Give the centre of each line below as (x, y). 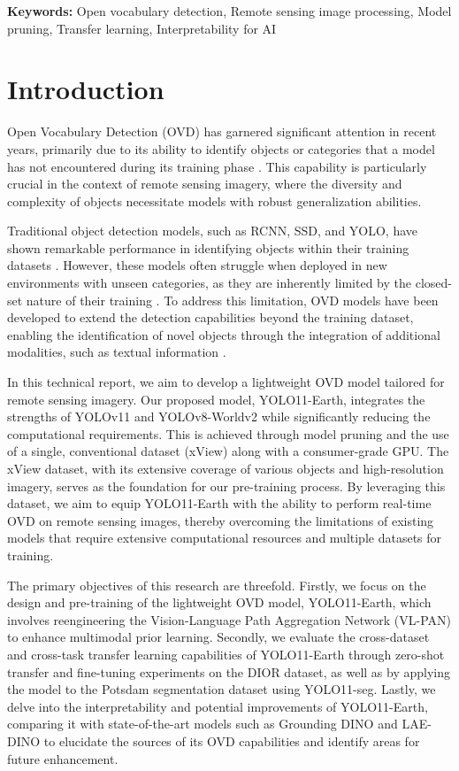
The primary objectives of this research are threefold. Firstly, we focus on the (217, 585)
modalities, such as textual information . (117, 352)
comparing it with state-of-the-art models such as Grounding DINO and (203, 724)
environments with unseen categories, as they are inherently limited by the (210, 283)
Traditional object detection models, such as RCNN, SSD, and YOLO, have (213, 231)
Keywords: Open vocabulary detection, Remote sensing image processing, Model (229, 11)
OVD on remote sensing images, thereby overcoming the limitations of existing (221, 520)
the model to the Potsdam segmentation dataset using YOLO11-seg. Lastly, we (222, 689)
